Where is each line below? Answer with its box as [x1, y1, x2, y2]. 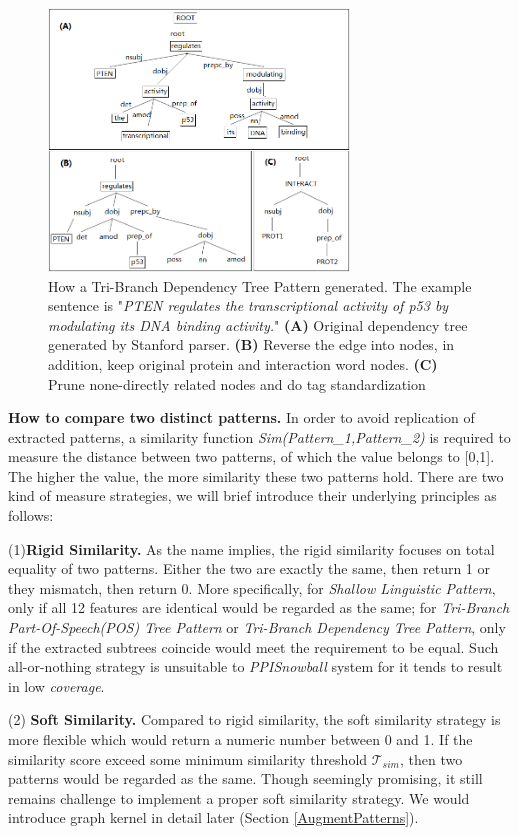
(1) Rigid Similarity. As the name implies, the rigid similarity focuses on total [8, 538, 495, 559]
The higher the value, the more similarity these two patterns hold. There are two [8, 465, 504, 486]
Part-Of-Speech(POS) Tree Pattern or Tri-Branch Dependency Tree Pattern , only [8, 617, 506, 638]
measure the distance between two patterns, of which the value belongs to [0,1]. [8, 446, 495, 467]
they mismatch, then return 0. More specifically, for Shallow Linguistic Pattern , [8, 577, 496, 598]
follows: [8, 505, 54, 526]
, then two [399, 748, 463, 769]
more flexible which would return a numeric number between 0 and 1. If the [8, 729, 473, 750]
